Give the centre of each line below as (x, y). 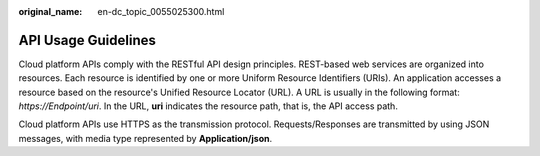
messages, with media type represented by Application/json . (145, 138)
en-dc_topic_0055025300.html (161, 11)
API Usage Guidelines (87, 40)
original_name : (50, 11)
